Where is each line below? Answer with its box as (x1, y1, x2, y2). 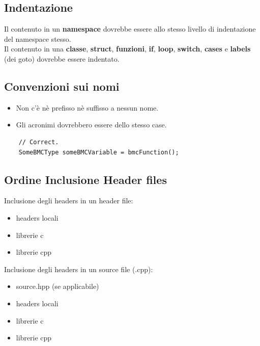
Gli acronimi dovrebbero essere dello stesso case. (16, 119, 167, 130)
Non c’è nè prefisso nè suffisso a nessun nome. (16, 102, 159, 113)
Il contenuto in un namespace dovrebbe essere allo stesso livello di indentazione (4, 23, 256, 34)
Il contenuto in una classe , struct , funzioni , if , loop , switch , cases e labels (4, 43, 251, 54)
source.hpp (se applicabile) (16, 281, 99, 291)
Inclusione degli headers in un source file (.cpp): (4, 263, 153, 274)
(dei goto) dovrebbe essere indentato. (4, 53, 120, 64)
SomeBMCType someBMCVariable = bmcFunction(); (18, 148, 179, 156)
